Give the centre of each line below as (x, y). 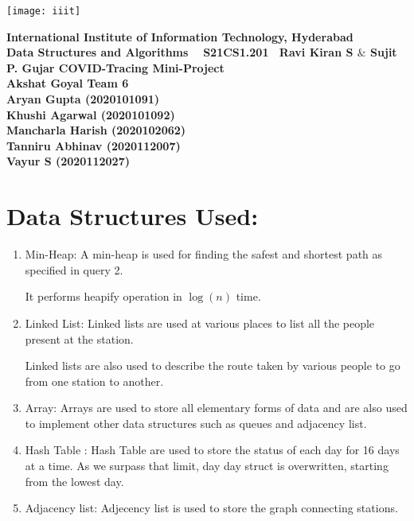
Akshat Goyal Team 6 (68, 83)
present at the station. (79, 338)
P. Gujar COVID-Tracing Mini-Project (115, 67)
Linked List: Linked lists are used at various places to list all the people (200, 323)
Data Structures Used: (133, 216)
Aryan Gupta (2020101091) (83, 99)
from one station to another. (94, 381)
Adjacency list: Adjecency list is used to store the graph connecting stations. (211, 508)
